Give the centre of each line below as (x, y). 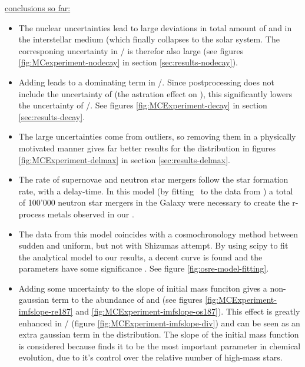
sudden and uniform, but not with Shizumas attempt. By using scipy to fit (153, 245)
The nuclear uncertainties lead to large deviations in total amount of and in (155, 27)
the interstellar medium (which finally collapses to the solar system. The (149, 39)
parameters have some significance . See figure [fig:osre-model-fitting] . (144, 268)
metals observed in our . (91, 214)
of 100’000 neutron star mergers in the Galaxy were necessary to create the (154, 202)
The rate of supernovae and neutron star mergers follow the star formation (153, 179)
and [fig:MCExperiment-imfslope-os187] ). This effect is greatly (188, 311)
